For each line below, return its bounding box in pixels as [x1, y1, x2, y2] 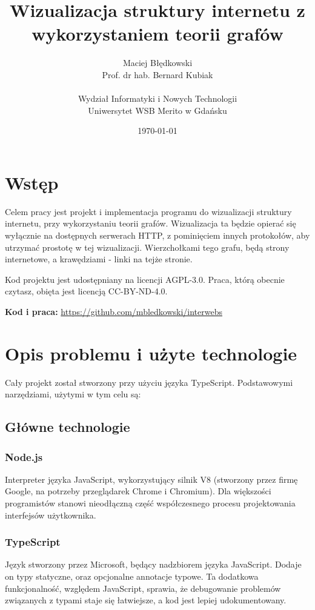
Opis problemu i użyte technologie [5, 340, 297, 365]
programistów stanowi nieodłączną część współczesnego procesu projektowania [5, 497, 296, 509]
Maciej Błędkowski [122, 56, 193, 69]
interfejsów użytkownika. [5, 508, 96, 521]
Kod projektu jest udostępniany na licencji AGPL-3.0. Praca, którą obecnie [5, 273, 285, 285]
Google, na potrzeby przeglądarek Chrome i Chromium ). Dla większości [5, 485, 271, 497]
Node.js [5, 449, 43, 464]
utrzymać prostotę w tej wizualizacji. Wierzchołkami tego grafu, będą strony [5, 240, 290, 253]
